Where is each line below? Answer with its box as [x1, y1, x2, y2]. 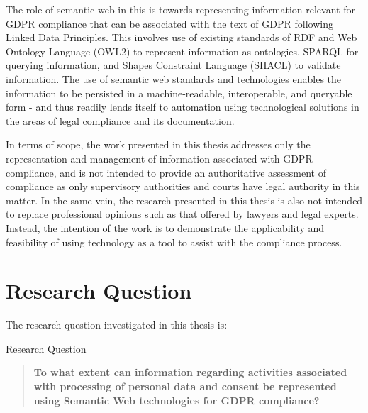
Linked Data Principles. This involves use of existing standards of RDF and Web [6, 30, 357, 45]
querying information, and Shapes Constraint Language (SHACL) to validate [6, 57, 341, 72]
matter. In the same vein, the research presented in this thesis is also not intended [6, 192, 363, 207]
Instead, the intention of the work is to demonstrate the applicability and [6, 220, 325, 235]
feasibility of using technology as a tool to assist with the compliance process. [6, 234, 342, 249]
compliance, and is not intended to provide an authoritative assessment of [6, 165, 326, 180]
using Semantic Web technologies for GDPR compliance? [33, 392, 320, 407]
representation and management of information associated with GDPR [6, 150, 313, 165]
